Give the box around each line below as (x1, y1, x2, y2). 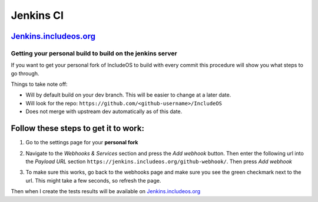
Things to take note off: (11, 81, 68, 88)
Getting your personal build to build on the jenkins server (11, 49, 177, 57)
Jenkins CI (11, 9, 64, 22)
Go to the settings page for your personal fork (25, 139, 138, 146)
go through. (11, 69, 39, 77)
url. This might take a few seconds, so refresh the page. (25, 177, 161, 184)
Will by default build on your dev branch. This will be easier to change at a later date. (25, 91, 231, 98)
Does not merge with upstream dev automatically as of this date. (25, 108, 183, 115)
